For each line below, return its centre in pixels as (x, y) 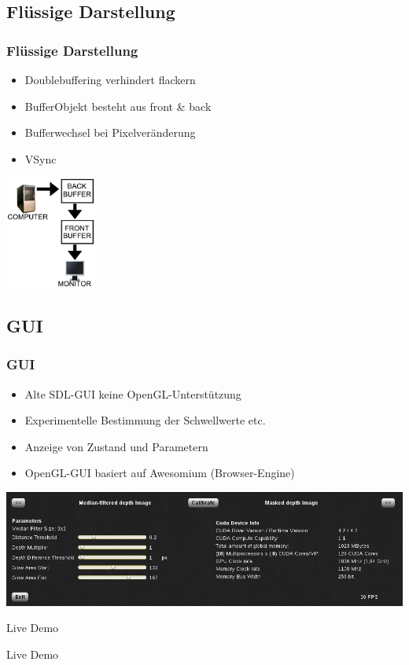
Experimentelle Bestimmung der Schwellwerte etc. (145, 420)
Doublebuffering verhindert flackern (110, 79)
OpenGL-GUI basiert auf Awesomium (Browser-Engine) (160, 473)
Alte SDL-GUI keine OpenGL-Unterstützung (133, 393)
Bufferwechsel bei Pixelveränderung (110, 132)
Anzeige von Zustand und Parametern (116, 446)
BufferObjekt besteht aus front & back (118, 106)
